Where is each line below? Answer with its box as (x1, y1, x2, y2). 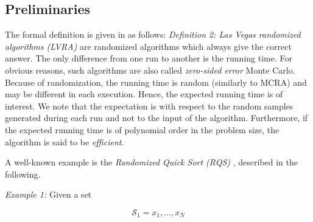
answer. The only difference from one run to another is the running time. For (5, 52, 292, 64)
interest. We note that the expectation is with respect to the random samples (5, 99, 294, 112)
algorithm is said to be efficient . (5, 135, 124, 148)
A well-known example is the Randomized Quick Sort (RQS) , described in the (5, 156, 298, 168)
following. (5, 167, 41, 180)
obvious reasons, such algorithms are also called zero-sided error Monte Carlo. (5, 63, 295, 76)
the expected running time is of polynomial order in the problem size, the (5, 123, 280, 136)
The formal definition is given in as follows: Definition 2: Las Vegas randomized (5, 28, 301, 41)
